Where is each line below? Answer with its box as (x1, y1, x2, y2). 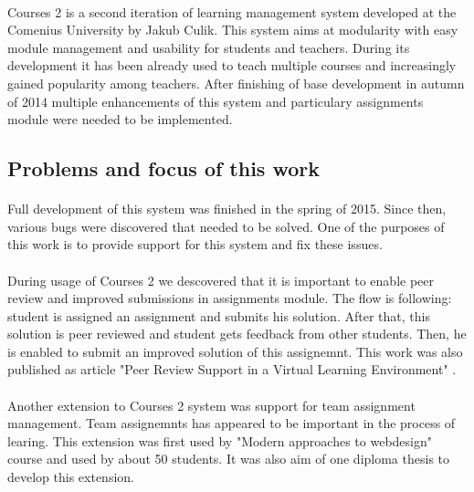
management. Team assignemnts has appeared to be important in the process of (7, 413, 456, 433)
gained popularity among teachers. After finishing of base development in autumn (7, 73, 465, 92)
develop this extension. (7, 467, 134, 487)
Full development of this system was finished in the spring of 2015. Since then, (7, 199, 447, 218)
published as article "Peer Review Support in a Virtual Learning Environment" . (7, 360, 457, 379)
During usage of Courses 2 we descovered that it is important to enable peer (7, 270, 435, 289)
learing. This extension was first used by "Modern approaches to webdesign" (7, 431, 432, 450)
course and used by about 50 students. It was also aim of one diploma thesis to (7, 449, 450, 468)
